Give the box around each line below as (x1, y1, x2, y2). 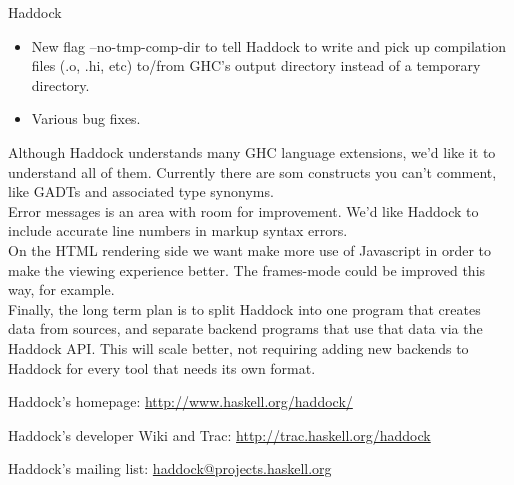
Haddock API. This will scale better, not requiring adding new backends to (8, 337, 469, 358)
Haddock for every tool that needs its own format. (8, 357, 316, 378)
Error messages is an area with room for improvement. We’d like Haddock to (8, 200, 479, 221)
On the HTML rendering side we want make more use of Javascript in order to (8, 239, 492, 260)
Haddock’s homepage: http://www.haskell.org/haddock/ (8, 391, 353, 412)
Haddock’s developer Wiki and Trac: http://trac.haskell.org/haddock (8, 424, 431, 445)
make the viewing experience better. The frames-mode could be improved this (8, 259, 486, 280)
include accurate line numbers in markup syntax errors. (8, 220, 348, 241)
